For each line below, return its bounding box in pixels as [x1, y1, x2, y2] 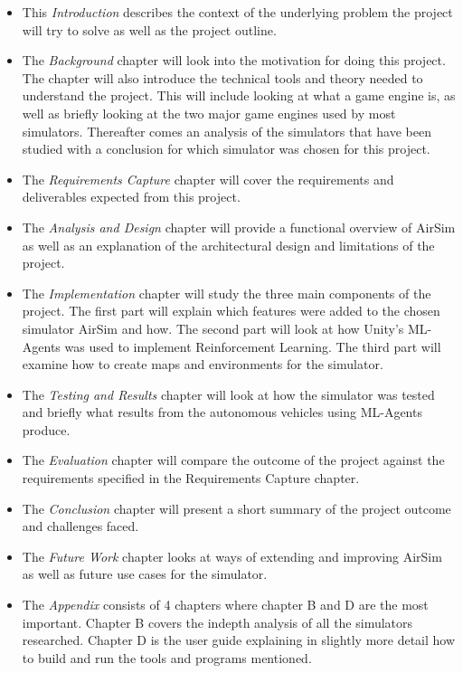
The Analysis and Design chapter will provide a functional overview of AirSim [22, 217, 456, 236]
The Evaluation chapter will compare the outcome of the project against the [22, 450, 445, 469]
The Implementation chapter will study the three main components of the [22, 283, 431, 302]
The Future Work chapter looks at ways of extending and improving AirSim [22, 546, 442, 565]
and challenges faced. [22, 517, 139, 536]
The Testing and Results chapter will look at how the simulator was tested [22, 384, 435, 403]
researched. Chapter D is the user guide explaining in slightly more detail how [22, 630, 456, 649]
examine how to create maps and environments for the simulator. [22, 355, 383, 374]
